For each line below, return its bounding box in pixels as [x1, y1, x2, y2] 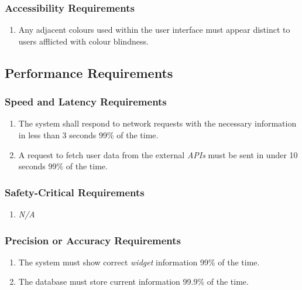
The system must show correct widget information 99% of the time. [18, 255, 260, 268]
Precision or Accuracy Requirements [5, 233, 181, 247]
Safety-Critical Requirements [5, 185, 145, 199]
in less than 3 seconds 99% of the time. [18, 129, 159, 141]
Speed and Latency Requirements [5, 94, 167, 109]
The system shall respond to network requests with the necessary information [18, 117, 297, 129]
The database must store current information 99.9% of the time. [18, 275, 249, 288]
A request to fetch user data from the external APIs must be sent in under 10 [18, 148, 298, 161]
